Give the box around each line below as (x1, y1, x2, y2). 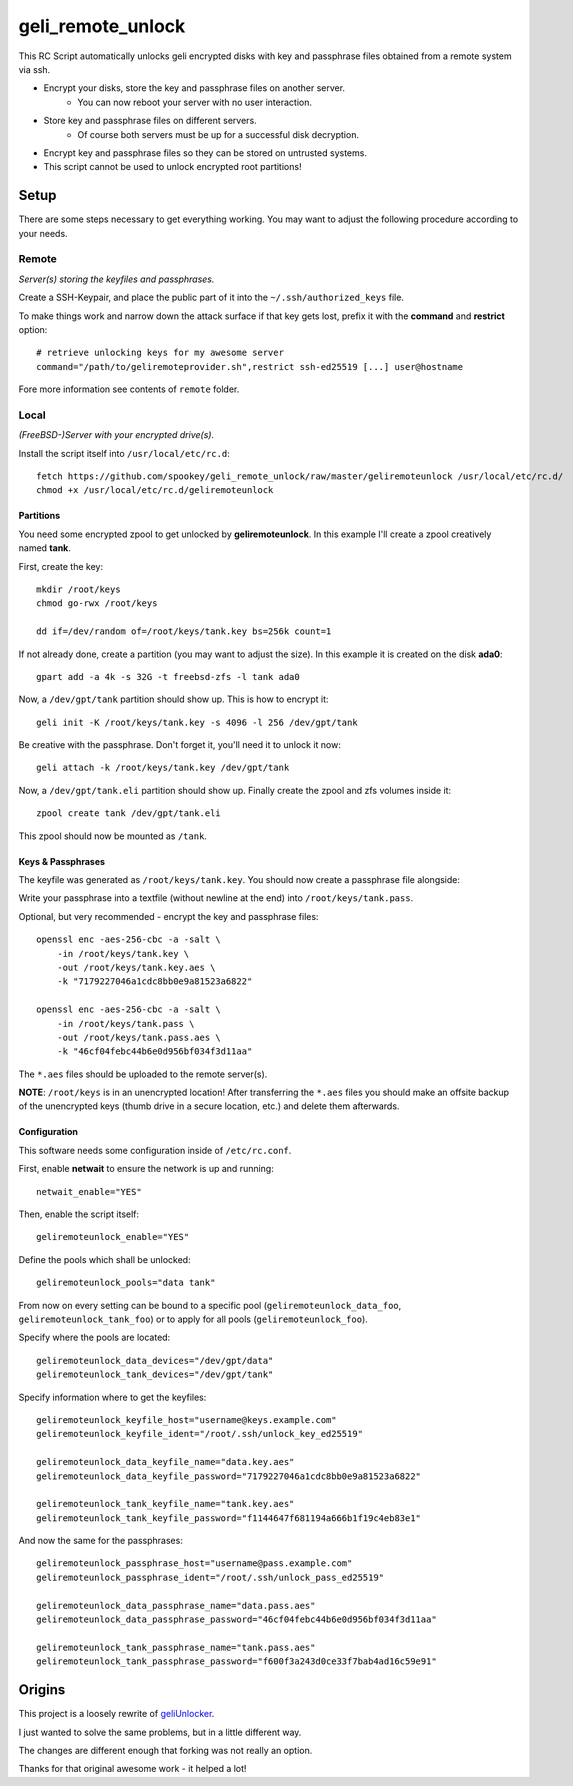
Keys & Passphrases (18, 855, 105, 867)
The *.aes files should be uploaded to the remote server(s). (18, 1068, 268, 1080)
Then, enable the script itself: (18, 1208, 140, 1220)
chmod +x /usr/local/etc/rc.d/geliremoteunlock (36, 485, 274, 496)
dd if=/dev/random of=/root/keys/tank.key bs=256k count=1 (36, 626, 332, 637)
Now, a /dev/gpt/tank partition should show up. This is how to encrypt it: (18, 693, 329, 705)
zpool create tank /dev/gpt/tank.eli (36, 808, 222, 819)
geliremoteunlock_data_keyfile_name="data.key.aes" (36, 1456, 295, 1468)
